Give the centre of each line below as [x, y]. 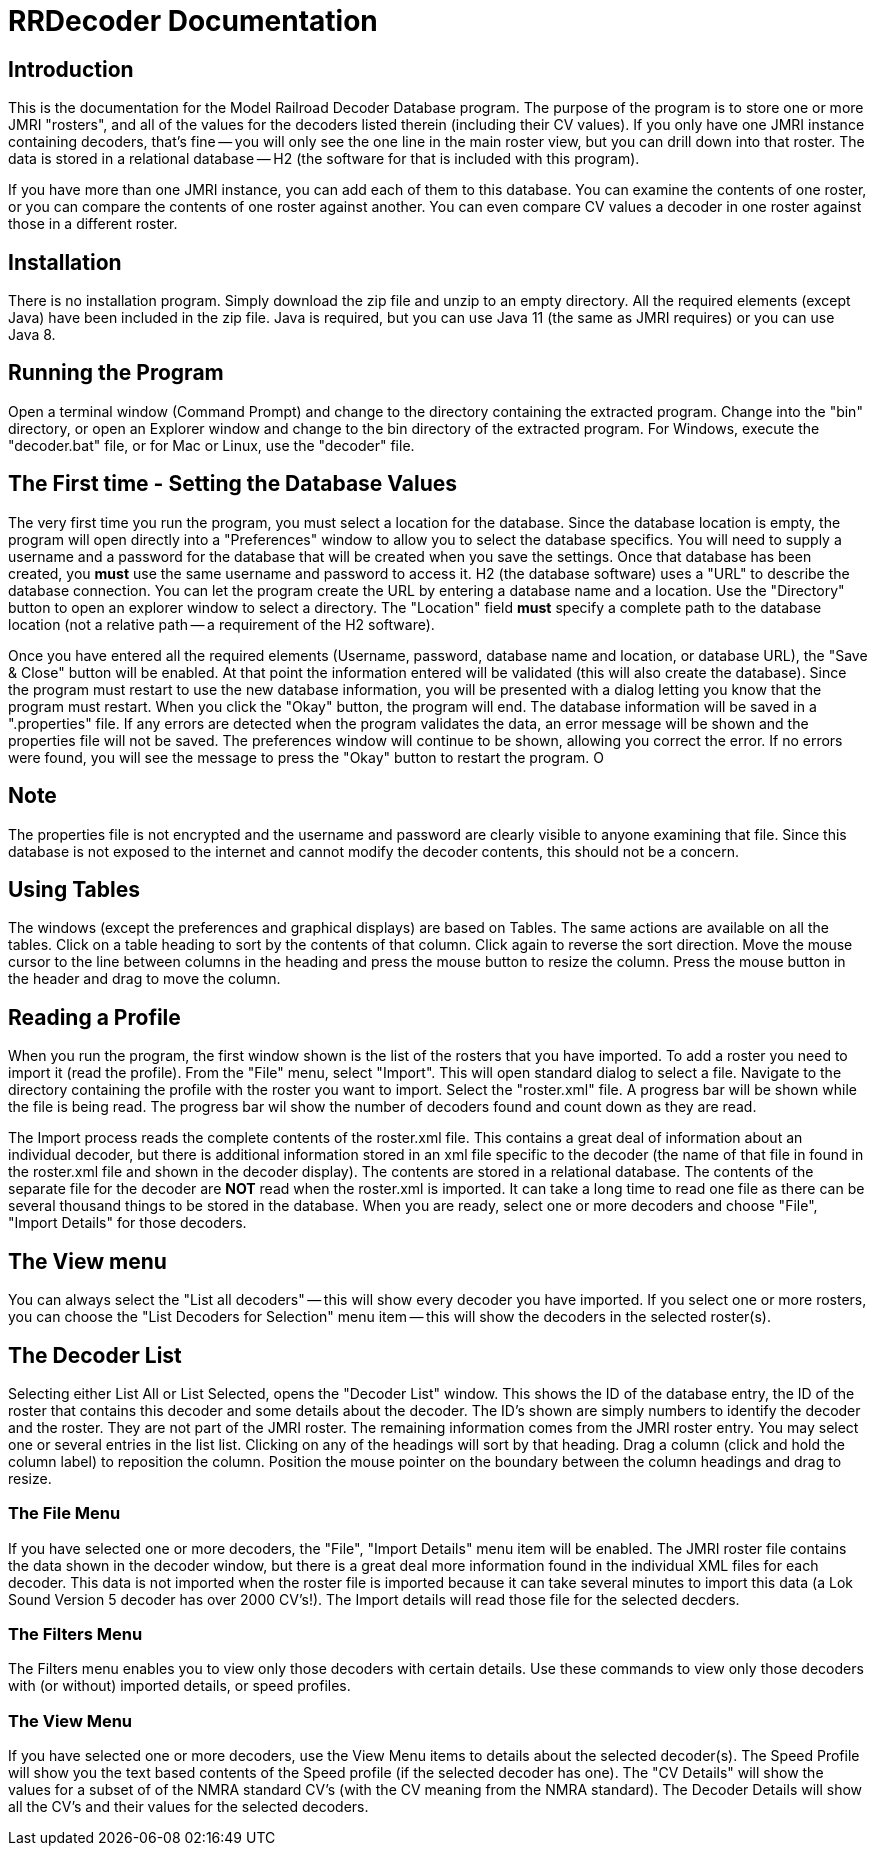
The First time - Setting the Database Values [232, 484]
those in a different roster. [93, 224]
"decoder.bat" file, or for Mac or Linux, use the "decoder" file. [211, 445]
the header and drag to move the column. [144, 979]
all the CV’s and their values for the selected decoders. [188, 1807]
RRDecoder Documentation [193, 21]
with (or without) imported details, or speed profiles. [179, 1686]
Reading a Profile [94, 1017]
